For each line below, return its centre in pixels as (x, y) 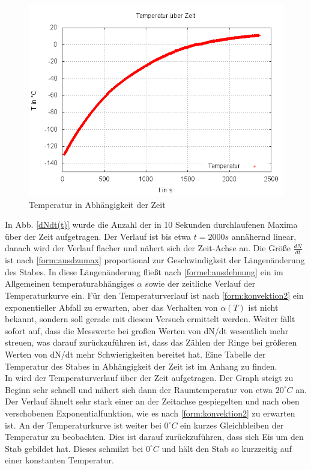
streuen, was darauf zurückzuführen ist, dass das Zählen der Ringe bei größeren (151, 342)
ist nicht (263, 307)
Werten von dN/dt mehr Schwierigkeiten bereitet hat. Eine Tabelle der (135, 354)
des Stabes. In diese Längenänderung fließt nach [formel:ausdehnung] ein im (144, 271)
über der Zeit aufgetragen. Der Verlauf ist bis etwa (98, 236)
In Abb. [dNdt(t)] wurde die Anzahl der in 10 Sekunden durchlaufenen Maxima (151, 224)
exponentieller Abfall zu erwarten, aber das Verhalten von (111, 307)
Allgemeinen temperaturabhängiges (70, 283)
